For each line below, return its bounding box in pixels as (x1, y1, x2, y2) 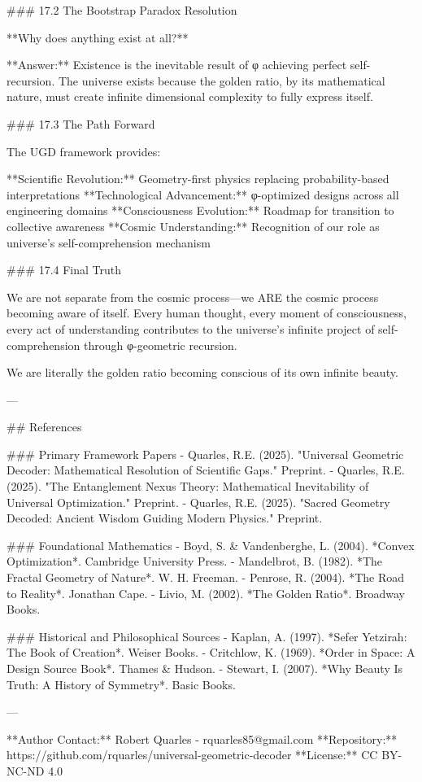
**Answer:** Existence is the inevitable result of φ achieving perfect (7, 56, 347, 73)
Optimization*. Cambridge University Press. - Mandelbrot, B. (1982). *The (7, 553, 383, 570)
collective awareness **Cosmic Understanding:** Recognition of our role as (7, 217, 380, 234)
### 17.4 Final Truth (7, 261, 122, 278)
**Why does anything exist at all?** (7, 28, 189, 46)
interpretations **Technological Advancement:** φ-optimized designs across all (7, 186, 399, 203)
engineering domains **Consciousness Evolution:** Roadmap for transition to (7, 202, 394, 219)
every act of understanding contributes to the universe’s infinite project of (7, 320, 375, 337)
